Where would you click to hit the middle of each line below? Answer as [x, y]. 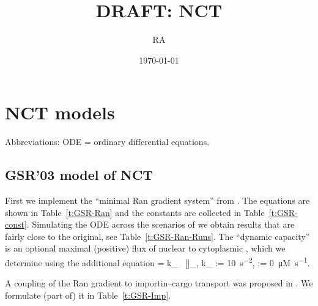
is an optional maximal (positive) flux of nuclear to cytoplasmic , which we [145, 248]
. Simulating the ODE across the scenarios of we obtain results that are [161, 224]
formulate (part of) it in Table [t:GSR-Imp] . [88, 295]
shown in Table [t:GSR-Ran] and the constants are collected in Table [135, 212]
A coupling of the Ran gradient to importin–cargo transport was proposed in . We [159, 283]
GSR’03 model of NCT [79, 175]
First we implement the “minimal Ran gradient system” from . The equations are [157, 200]
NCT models [60, 112]
